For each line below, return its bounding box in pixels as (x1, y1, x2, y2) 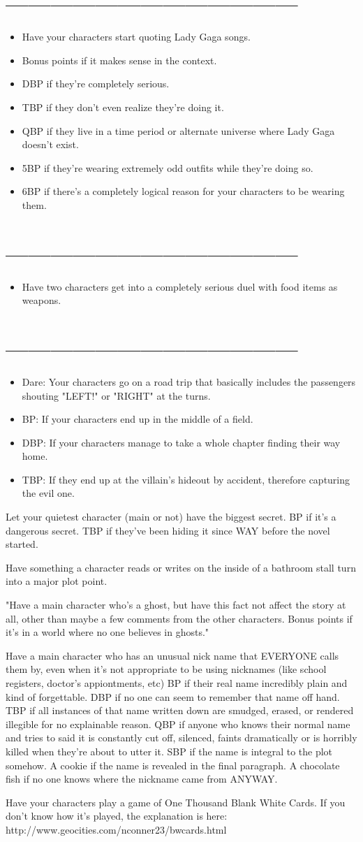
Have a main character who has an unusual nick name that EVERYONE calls (6, 648, 339, 662)
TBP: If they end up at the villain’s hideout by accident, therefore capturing (22, 472, 350, 486)
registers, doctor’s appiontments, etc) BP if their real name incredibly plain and (6, 676, 348, 690)
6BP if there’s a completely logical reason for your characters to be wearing (22, 184, 345, 198)
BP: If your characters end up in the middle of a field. (22, 412, 253, 426)
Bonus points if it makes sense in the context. (22, 52, 217, 67)
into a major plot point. (6, 574, 108, 588)
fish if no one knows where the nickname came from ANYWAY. (6, 771, 278, 786)
